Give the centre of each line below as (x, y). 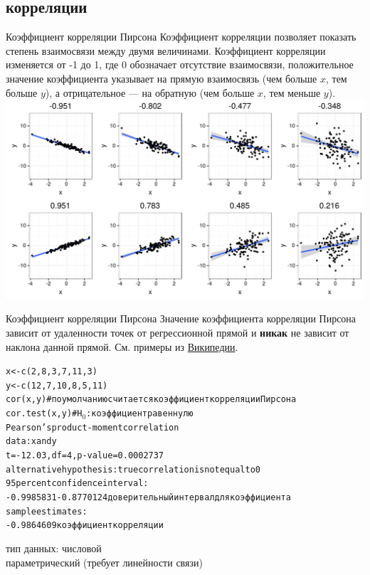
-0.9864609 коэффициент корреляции (85, 526)
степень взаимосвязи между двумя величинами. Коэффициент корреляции (166, 50)
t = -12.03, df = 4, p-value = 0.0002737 (85, 456)
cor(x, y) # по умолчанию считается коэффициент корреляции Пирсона (151, 400)
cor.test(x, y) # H (44, 414)
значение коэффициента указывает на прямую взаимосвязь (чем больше (162, 78)
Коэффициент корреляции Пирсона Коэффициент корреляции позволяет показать (181, 37)
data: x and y (31, 442)
